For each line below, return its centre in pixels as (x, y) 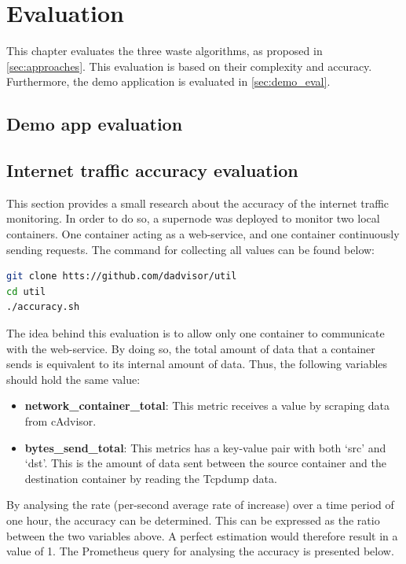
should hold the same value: (73, 379)
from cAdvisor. (60, 421)
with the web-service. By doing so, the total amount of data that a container (191, 348)
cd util (26, 291)
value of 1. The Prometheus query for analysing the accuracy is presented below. (200, 551)
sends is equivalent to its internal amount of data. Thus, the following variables (197, 364)
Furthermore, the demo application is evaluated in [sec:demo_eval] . (168, 81)
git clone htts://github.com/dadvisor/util (122, 276)
